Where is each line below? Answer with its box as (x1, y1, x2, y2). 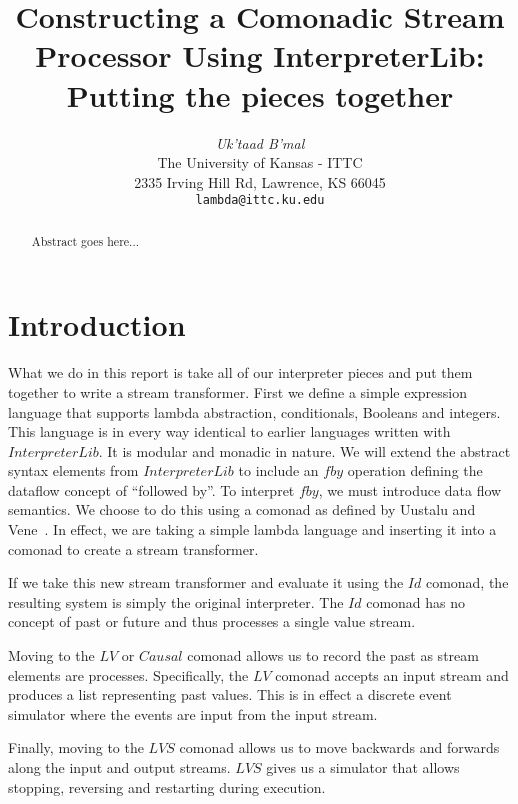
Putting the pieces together (66, 74, 454, 115)
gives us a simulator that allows (266, 757, 460, 778)
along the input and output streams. (8, 757, 231, 778)
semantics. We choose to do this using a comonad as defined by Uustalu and (8, 499, 476, 520)
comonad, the (425, 572, 509, 593)
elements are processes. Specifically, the (8, 664, 249, 685)
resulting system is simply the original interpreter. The (8, 591, 344, 612)
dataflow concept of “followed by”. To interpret (8, 479, 295, 500)
